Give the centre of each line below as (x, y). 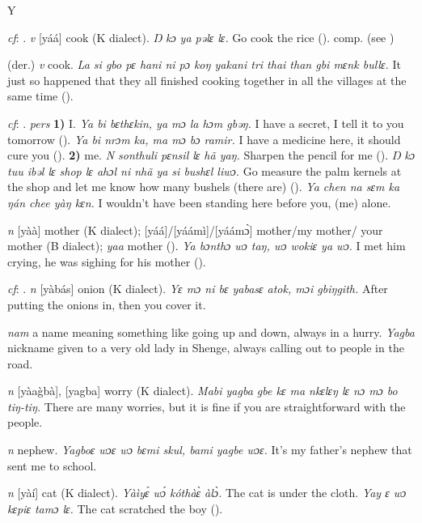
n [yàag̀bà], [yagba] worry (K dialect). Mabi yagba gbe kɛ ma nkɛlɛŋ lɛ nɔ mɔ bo (203, 391)
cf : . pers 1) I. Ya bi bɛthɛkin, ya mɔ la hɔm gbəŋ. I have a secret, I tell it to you (206, 123)
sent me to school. (52, 465)
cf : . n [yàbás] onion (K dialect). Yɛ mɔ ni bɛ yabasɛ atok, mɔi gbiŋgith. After (198, 289)
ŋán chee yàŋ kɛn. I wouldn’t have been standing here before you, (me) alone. (199, 202)
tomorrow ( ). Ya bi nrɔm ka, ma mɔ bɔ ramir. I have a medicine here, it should (204, 139)
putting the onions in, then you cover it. (107, 304)
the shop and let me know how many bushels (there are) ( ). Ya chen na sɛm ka (204, 187)
